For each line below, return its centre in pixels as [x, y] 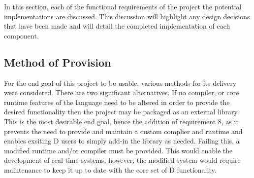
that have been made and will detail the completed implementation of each [117, 26]
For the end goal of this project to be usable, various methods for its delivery [120, 83]
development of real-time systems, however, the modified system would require [122, 160]
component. [21, 35]
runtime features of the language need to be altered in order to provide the [117, 102]
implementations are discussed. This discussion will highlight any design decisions [127, 16]
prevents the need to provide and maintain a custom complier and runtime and [123, 131]
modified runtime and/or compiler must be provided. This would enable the [118, 150]
